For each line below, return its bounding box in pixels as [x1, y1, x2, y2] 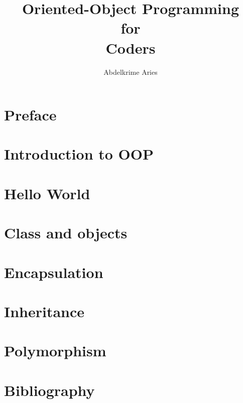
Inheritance [4, 301, 85, 321]
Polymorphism [4, 340, 106, 361]
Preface [4, 104, 57, 125]
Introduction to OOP [4, 144, 154, 164]
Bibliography [4, 379, 95, 400]
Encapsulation [4, 261, 103, 282]
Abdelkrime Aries [103, 66, 158, 77]
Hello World [4, 183, 90, 203]
